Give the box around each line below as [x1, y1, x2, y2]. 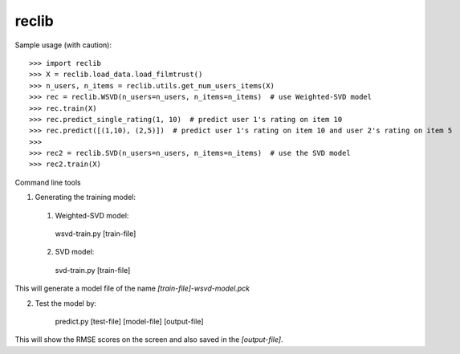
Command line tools [14, 177, 81, 187]
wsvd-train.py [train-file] [55, 229, 136, 238]
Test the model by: [35, 298, 96, 308]
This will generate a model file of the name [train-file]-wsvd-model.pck [14, 283, 250, 293]
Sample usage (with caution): [14, 40, 112, 50]
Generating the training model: [35, 193, 136, 202]
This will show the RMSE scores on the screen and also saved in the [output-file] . [14, 335, 284, 344]
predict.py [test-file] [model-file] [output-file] [55, 316, 204, 326]
